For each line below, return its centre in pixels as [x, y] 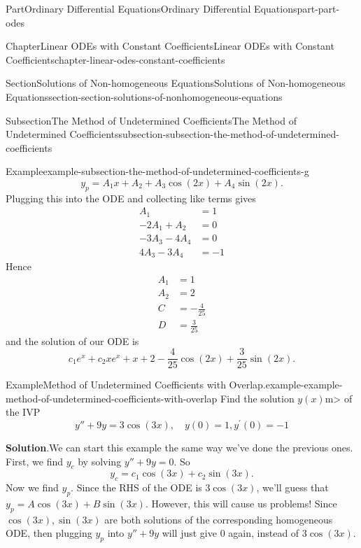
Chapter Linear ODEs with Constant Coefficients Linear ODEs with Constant [170, 46]
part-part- [318, 8]
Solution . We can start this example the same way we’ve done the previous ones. [179, 448]
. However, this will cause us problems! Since [241, 504]
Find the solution [257, 398]
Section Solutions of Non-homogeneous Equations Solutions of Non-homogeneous [176, 83]
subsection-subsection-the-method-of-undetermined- [229, 134]
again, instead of [264, 533]
